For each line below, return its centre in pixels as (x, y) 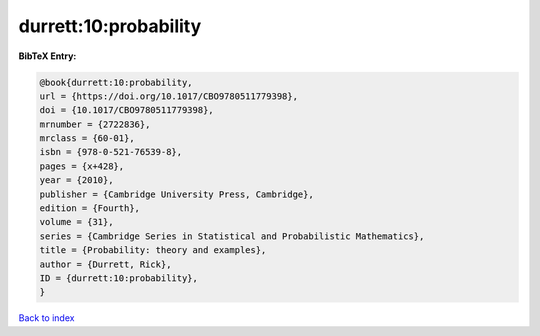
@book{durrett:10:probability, (116, 82)
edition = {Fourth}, (89, 208)
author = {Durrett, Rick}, (105, 264)
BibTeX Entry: (47, 56)
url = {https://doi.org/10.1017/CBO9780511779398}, (169, 96)
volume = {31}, (76, 222)
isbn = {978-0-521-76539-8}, (111, 152)
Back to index (46, 318)
